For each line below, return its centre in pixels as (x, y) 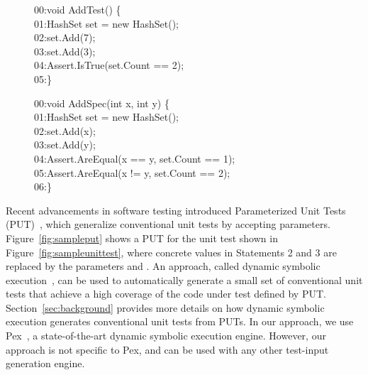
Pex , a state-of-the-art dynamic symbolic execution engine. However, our (166, 336)
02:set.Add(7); (65, 37)
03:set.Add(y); (65, 145)
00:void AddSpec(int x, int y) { (102, 103)
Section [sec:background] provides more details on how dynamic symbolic (165, 307)
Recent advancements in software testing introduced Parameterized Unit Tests (176, 210)
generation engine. (45, 363)
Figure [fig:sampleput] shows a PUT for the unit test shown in (142, 238)
